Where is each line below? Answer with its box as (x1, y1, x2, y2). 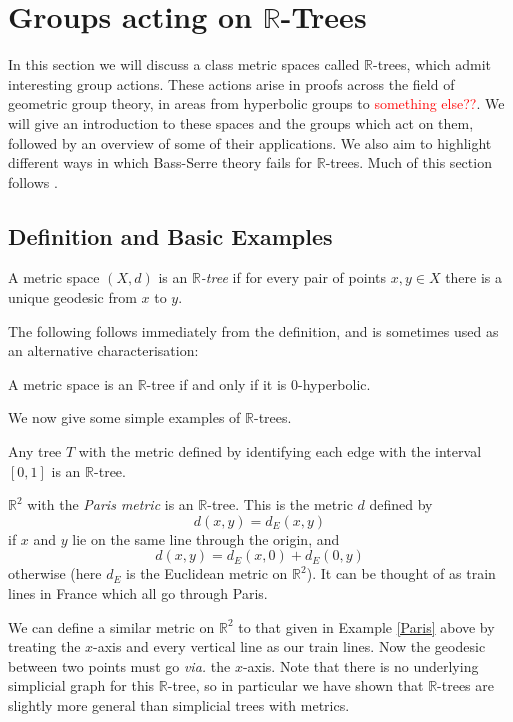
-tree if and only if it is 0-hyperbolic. (146, 373, 371, 394)
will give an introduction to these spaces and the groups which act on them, (8, 112, 474, 133)
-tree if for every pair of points (200, 267, 386, 288)
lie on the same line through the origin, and (72, 528, 340, 549)
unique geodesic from (8, 287, 137, 308)
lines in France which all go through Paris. (8, 583, 268, 604)
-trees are (437, 675, 495, 696)
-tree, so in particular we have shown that (167, 675, 424, 696)
